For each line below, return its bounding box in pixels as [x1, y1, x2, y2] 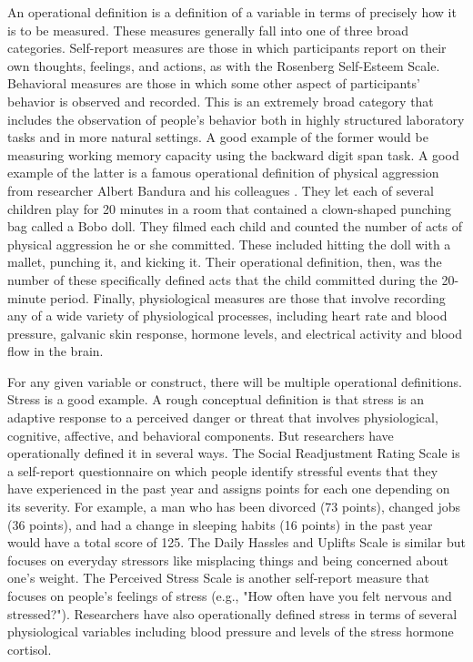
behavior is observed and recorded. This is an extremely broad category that [7, 91, 434, 110]
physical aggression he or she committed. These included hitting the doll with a [7, 234, 451, 253]
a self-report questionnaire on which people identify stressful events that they [7, 461, 438, 480]
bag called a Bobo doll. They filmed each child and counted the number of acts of [7, 217, 463, 236]
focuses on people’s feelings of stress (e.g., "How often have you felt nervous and [7, 586, 452, 605]
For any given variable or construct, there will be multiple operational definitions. [7, 372, 462, 391]
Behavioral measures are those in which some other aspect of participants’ [7, 74, 420, 93]
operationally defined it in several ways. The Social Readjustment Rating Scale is [7, 443, 460, 463]
